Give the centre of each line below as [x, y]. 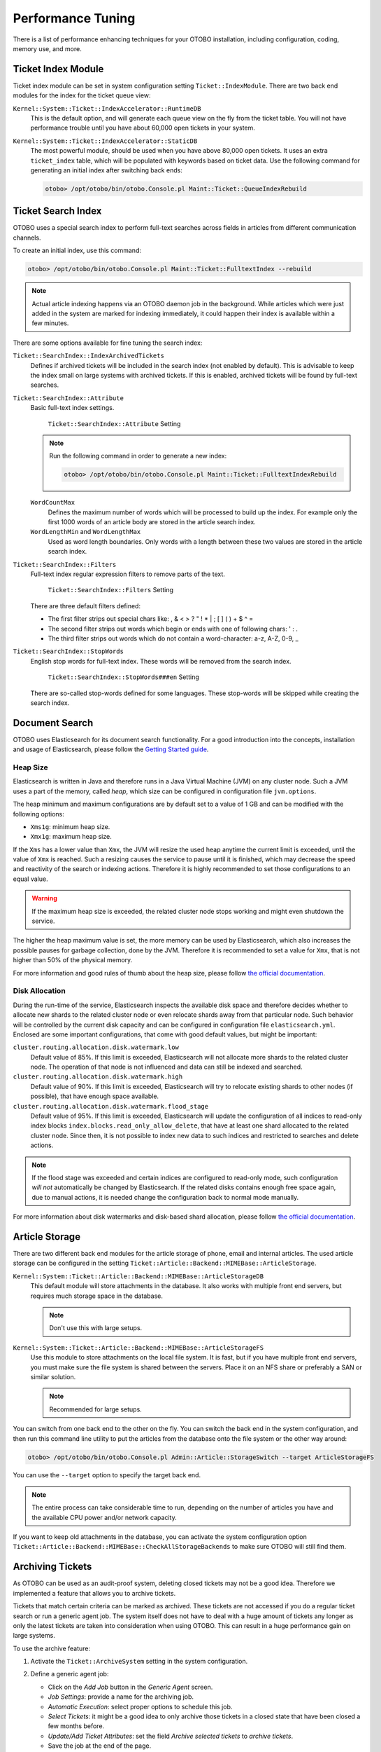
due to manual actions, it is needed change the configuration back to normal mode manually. [165, 1197]
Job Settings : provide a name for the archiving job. [121, 1697]
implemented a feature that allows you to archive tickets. [94, 1593]
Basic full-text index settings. [72, 408]
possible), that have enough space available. [95, 1096]
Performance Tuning [74, 18]
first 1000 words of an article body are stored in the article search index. [152, 522]
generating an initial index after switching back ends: [107, 170]
